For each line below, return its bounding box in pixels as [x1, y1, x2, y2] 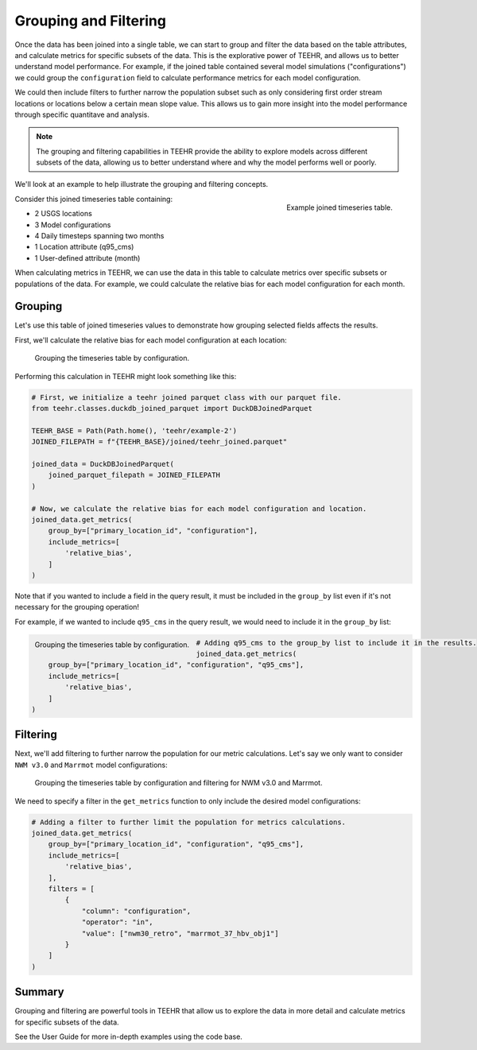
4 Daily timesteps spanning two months [34, 231, 165, 241]
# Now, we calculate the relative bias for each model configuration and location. [31, 504, 367, 513]
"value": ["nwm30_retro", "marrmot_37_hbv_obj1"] [81, 928, 279, 938]
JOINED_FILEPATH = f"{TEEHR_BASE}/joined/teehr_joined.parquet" [31, 437, 288, 447]
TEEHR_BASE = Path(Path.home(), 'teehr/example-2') [31, 426, 238, 435]
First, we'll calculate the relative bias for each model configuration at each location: [14, 335, 288, 345]
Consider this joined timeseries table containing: [14, 194, 173, 203]
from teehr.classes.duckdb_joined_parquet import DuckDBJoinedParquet [31, 404, 313, 413]
